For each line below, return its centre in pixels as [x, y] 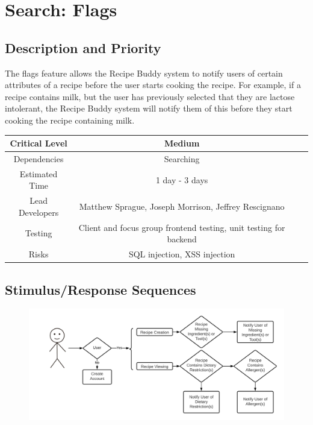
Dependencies [39, 158]
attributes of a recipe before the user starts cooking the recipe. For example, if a [153, 85]
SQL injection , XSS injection [182, 254]
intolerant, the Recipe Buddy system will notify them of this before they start [149, 108]
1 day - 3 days [182, 179]
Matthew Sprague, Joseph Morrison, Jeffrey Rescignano [182, 206]
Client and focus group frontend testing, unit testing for [182, 227]
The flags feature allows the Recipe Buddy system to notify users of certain [144, 73]
